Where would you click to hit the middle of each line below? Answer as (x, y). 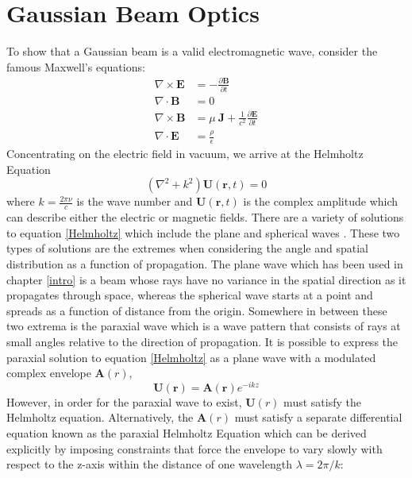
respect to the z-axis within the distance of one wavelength (149, 464)
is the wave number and (135, 201)
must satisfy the (322, 401)
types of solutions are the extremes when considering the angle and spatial (187, 248)
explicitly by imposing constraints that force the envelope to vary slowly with (194, 448)
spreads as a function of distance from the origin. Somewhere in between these (197, 310)
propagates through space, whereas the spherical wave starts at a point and (190, 295)
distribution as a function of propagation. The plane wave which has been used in (205, 264)
